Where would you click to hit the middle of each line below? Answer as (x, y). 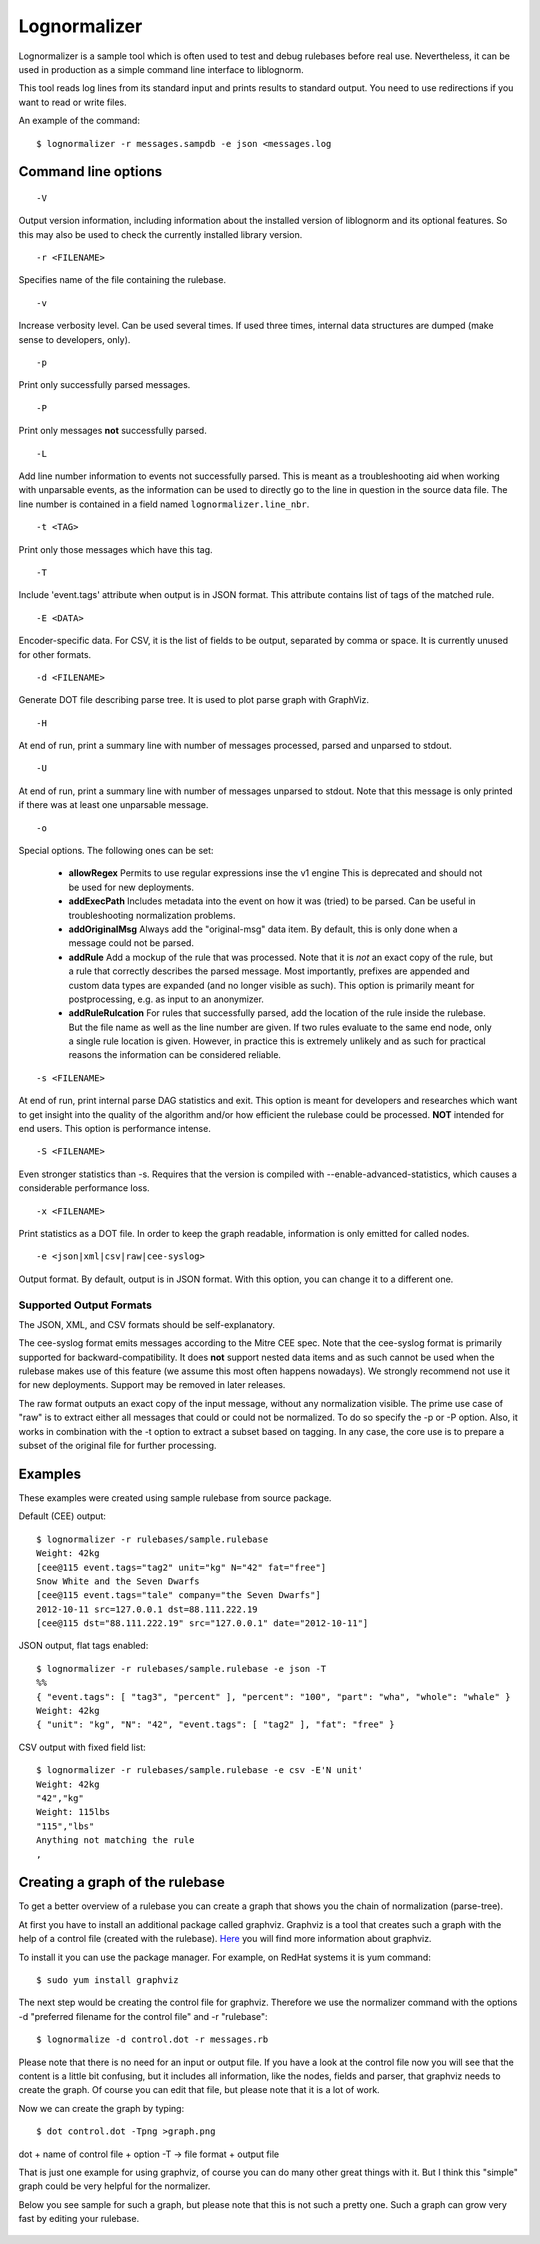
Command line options (90, 171)
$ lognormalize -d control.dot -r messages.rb (152, 2039)
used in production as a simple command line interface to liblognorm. (161, 69)
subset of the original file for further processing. (117, 1446)
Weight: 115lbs (73, 1812)
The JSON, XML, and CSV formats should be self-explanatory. (146, 1324)
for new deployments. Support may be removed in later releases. (152, 1385)
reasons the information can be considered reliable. (175, 1055)
